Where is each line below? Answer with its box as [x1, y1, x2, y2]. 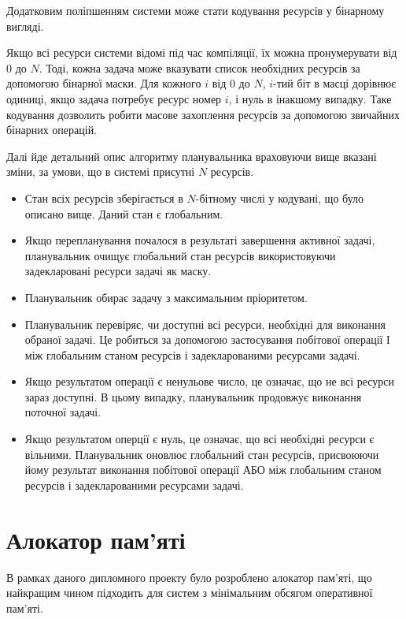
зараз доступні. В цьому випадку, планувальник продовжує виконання [24, 388, 362, 405]
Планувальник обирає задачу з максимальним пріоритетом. [24, 289, 308, 305]
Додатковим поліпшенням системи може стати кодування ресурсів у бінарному [6, 2, 385, 18]
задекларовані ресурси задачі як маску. [24, 263, 212, 279]
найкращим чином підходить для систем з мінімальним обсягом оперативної [6, 584, 373, 601]
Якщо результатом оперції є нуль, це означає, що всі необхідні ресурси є [24, 431, 375, 447]
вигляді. [6, 17, 44, 34]
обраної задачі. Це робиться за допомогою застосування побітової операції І [24, 331, 390, 348]
